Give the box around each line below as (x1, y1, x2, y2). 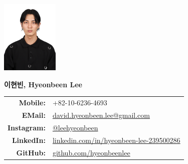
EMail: (22, 110, 46, 120)
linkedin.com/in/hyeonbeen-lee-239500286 (52, 134, 180, 145)
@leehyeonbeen (52, 122, 98, 132)
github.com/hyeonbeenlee (52, 147, 130, 157)
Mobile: (19, 97, 46, 108)
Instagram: (8, 122, 46, 132)
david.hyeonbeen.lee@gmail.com (52, 110, 150, 120)
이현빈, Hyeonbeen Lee (4, 79, 82, 89)
